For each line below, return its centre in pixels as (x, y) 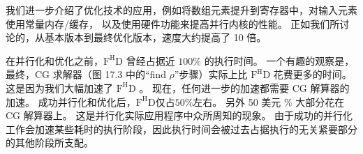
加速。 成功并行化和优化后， (71, 101)
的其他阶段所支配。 (50, 143)
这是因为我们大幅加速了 (59, 87)
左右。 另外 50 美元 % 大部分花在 (269, 101)
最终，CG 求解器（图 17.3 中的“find (86, 74)
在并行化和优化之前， (54, 60)
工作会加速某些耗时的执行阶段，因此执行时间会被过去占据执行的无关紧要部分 (181, 129)
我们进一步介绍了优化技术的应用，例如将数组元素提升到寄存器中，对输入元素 (181, 10)
